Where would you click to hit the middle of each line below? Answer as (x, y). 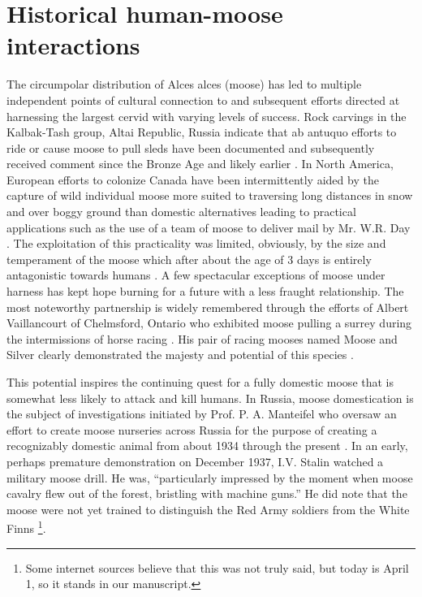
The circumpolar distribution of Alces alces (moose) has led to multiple (184, 84)
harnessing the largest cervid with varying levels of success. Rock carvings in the (207, 116)
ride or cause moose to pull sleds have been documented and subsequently (191, 147)
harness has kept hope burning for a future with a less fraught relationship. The (205, 291)
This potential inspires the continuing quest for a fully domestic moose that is (200, 382)
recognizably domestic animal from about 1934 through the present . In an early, (207, 446)
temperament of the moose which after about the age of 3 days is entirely (189, 259)
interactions (73, 45)
